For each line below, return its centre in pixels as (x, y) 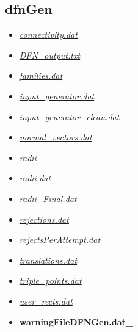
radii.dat (35, 178)
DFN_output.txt (50, 55)
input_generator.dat (57, 96)
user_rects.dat (46, 301)
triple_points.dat (50, 280)
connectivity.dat (48, 34)
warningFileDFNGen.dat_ (76, 321)
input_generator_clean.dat (69, 116)
